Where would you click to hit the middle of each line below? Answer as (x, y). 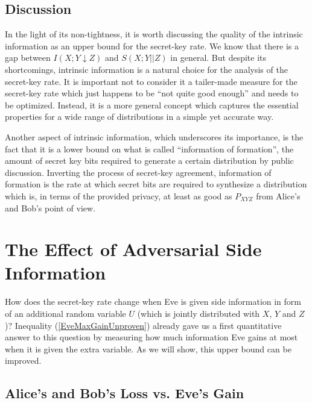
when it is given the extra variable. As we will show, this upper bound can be (148, 348)
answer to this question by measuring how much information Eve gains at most (151, 337)
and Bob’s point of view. (50, 208)
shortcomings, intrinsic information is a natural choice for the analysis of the (146, 69)
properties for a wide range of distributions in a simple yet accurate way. (139, 117)
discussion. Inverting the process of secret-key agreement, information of (138, 172)
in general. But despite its (218, 58)
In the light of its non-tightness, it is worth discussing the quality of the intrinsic (154, 34)
